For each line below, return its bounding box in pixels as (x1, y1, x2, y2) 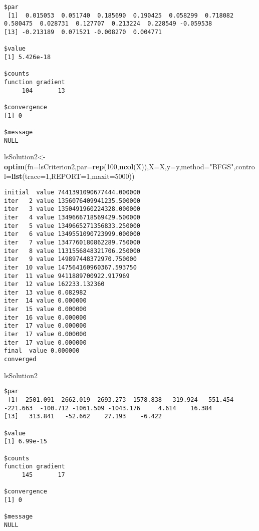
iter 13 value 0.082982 (4, 289, 87, 296)
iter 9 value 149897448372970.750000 (4, 255, 137, 263)
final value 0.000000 (4, 347, 80, 355)
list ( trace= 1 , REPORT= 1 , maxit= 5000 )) (11, 171, 135, 181)
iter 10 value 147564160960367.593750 (4, 263, 137, 271)
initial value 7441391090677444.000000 (4, 188, 141, 196)
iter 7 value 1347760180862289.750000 (4, 238, 141, 246)
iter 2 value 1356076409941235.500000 (4, 197, 141, 204)
